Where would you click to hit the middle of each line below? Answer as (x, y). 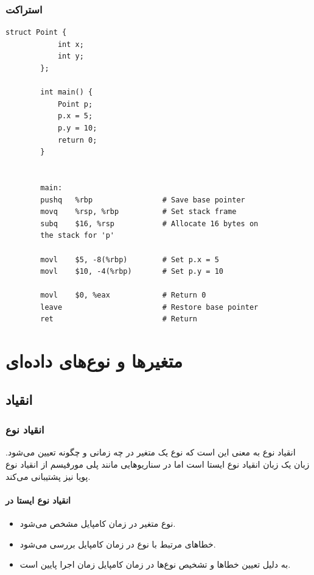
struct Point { (36, 33)
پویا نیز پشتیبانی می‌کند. (48, 476)
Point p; (75, 104)
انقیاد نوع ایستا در (38, 500)
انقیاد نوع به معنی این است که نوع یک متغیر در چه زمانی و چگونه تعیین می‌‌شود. (151, 452)
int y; (71, 56)
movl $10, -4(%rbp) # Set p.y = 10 (132, 272)
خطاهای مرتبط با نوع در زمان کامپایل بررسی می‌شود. (118, 544)
